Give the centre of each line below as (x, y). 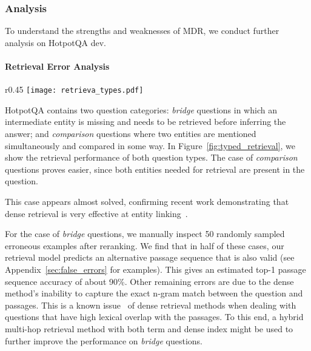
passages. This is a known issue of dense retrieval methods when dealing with (151, 305)
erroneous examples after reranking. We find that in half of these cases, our (145, 245)
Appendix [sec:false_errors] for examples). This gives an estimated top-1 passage (155, 269)
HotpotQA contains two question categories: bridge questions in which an (141, 109)
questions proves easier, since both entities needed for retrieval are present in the (155, 169)
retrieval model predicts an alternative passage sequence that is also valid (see (150, 257)
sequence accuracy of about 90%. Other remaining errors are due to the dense (149, 281)
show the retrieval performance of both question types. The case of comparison (151, 157)
